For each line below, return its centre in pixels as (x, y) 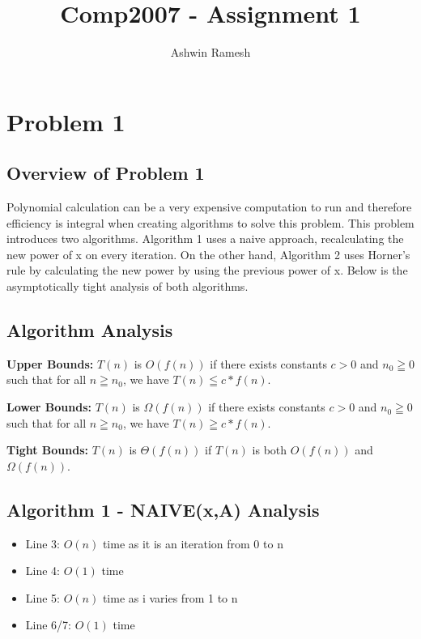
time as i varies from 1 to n (170, 597)
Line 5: (43, 597)
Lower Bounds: (49, 407)
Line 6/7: (48, 625)
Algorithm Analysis (90, 330)
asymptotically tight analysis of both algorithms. (128, 286)
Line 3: (43, 543)
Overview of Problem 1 (106, 173)
